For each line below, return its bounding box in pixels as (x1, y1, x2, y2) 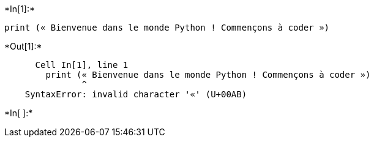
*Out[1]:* (4, 41, 42, 51)
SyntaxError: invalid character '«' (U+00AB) (24, 89, 247, 99)
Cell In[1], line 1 (35, 60, 129, 70)
